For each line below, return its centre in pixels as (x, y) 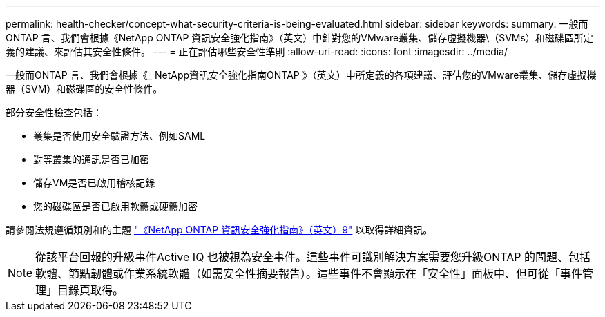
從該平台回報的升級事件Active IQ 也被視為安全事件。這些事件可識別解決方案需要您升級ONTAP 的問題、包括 (313, 257)
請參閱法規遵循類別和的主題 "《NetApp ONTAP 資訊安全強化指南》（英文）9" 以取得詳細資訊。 (219, 230)
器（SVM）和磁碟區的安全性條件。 (84, 89)
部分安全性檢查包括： (54, 112)
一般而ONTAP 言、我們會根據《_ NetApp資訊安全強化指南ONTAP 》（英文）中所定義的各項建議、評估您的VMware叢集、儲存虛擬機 (301, 75)
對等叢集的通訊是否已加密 (91, 159)
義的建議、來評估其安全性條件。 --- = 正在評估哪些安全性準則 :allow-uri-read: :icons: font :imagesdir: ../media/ (257, 51)
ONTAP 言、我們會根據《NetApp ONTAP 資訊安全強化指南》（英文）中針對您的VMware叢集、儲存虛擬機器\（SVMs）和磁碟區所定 (299, 38)
